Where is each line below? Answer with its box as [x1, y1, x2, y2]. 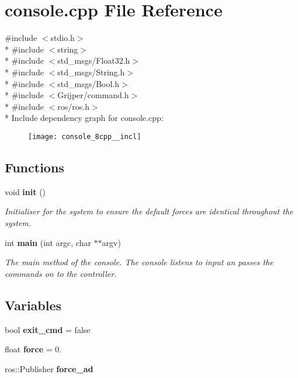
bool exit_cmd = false [5, 323, 91, 335]
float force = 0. [5, 343, 62, 355]
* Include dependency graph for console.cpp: [5, 112, 164, 124]
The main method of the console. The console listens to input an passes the [5, 256, 273, 268]
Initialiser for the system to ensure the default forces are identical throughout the [5, 205, 293, 217]
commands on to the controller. [5, 267, 117, 279]
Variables [5, 296, 62, 314]
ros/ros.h [57, 100, 89, 112]
